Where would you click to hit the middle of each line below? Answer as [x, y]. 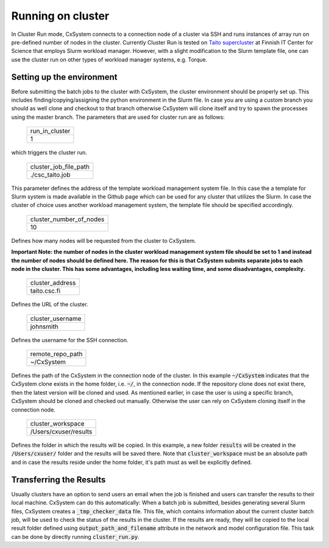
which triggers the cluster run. [49, 153]
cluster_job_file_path [60, 166]
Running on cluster [60, 16]
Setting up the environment [64, 77]
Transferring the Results [58, 479]
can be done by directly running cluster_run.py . [75, 536]
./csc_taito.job [50, 175]
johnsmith [44, 326]
